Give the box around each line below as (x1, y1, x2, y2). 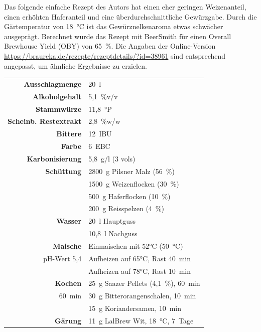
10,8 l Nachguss (88, 228, 138, 239)
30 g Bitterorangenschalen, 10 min (88, 290, 196, 301)
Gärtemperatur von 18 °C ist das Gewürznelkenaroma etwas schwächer (4, 21, 223, 32)
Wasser (56, 216, 82, 226)
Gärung (55, 315, 82, 325)
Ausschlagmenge (24, 78, 82, 89)
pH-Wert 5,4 (43, 253, 82, 263)
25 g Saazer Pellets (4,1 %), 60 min (88, 278, 200, 288)
